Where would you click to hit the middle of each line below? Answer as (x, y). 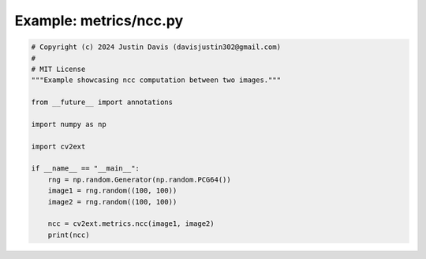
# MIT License (58, 69)
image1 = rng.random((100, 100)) (112, 191)
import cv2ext (58, 146)
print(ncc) (69, 235)
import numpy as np (69, 124)
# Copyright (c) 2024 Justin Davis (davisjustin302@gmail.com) (156, 47)
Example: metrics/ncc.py (99, 21)
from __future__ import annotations (102, 102)
